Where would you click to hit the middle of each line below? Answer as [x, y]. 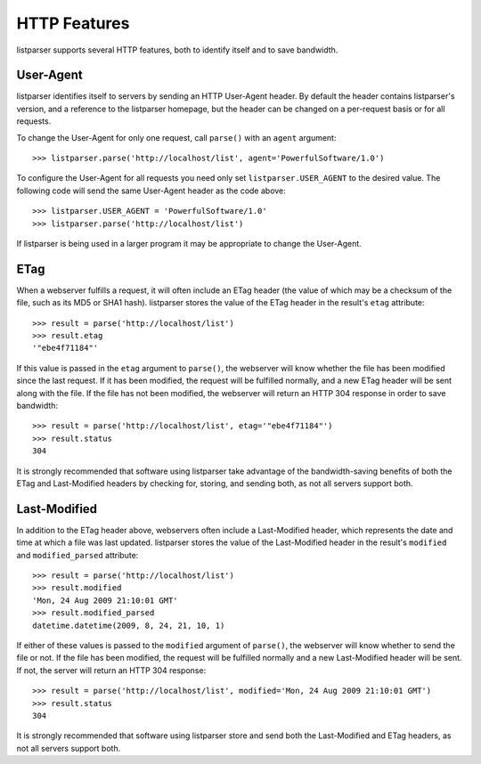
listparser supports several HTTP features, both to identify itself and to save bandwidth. [177, 50]
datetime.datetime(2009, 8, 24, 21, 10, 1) [129, 625]
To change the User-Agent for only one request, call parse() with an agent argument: [176, 137]
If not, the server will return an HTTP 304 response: [111, 670]
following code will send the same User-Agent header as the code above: [151, 191]
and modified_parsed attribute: [77, 555]
